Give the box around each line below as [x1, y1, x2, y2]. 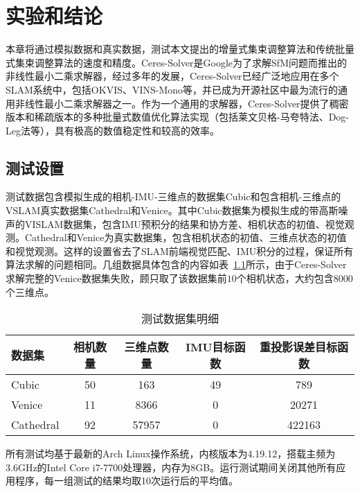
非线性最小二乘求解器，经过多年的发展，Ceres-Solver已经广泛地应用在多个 [6, 69, 339, 83]
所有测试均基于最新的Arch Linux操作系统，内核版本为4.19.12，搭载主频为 [6, 446, 336, 461]
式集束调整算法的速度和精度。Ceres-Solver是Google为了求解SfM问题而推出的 [6, 55, 347, 69]
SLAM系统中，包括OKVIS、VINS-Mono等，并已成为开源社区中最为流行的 [6, 82, 339, 96]
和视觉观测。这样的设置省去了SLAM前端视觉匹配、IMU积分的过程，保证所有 [6, 243, 354, 258]
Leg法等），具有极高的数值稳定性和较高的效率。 [6, 123, 219, 137]
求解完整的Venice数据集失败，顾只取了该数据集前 [6, 271, 227, 285]
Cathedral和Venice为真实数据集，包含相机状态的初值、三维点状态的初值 [24, 230, 347, 245]
